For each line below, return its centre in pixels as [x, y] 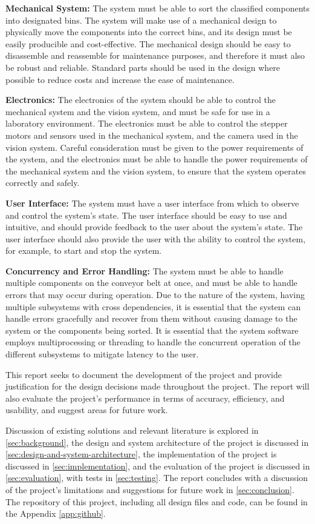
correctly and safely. [43, 183]
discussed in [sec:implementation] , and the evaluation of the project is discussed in [158, 466]
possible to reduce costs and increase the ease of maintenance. [120, 79]
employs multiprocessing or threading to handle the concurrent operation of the [153, 342]
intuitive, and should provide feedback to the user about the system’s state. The [154, 227]
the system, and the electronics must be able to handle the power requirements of [157, 159]
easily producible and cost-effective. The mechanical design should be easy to [148, 43]
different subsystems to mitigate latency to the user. [102, 354]
